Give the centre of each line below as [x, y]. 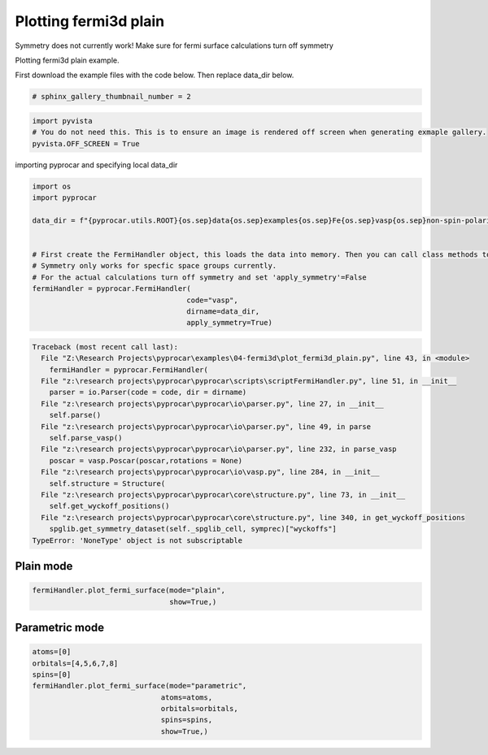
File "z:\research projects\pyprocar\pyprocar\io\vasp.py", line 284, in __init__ [210, 472]
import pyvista [62, 121]
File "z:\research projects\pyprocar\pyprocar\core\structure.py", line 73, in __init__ [223, 495]
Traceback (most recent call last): [105, 347]
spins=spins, [187, 720]
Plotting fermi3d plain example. [67, 60]
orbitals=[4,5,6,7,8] [75, 663]
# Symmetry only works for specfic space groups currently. [155, 266]
